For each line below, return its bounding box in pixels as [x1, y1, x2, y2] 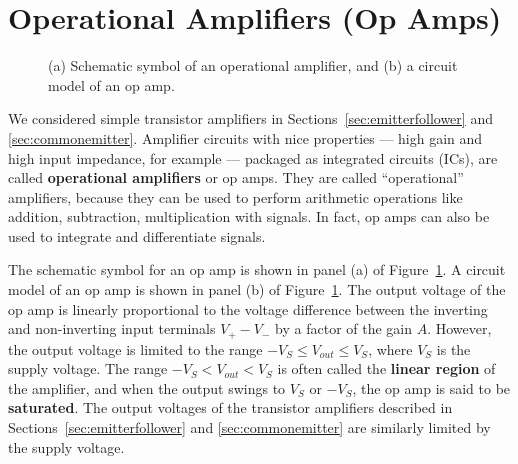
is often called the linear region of [277, 358, 496, 379]
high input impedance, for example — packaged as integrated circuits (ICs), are [8, 147, 498, 168]
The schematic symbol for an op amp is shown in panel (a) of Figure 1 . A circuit [8, 259, 506, 280]
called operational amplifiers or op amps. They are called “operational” [8, 167, 464, 188]
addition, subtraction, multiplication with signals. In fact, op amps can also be [8, 206, 490, 227]
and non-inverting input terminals [8, 318, 216, 339]
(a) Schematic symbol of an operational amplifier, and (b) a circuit [48, 55, 458, 76]
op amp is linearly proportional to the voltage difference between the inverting [8, 298, 488, 319]
